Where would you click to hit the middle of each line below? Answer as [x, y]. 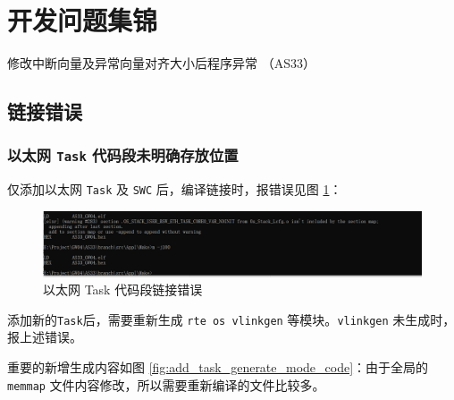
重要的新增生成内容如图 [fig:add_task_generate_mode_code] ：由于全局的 [218, 367]
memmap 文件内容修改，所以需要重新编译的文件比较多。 [166, 384]
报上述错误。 [45, 337]
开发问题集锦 [83, 20]
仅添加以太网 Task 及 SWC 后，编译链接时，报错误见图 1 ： [175, 189]
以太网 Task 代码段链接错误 [123, 289]
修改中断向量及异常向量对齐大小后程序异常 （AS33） [161, 63]
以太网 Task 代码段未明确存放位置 [123, 155]
